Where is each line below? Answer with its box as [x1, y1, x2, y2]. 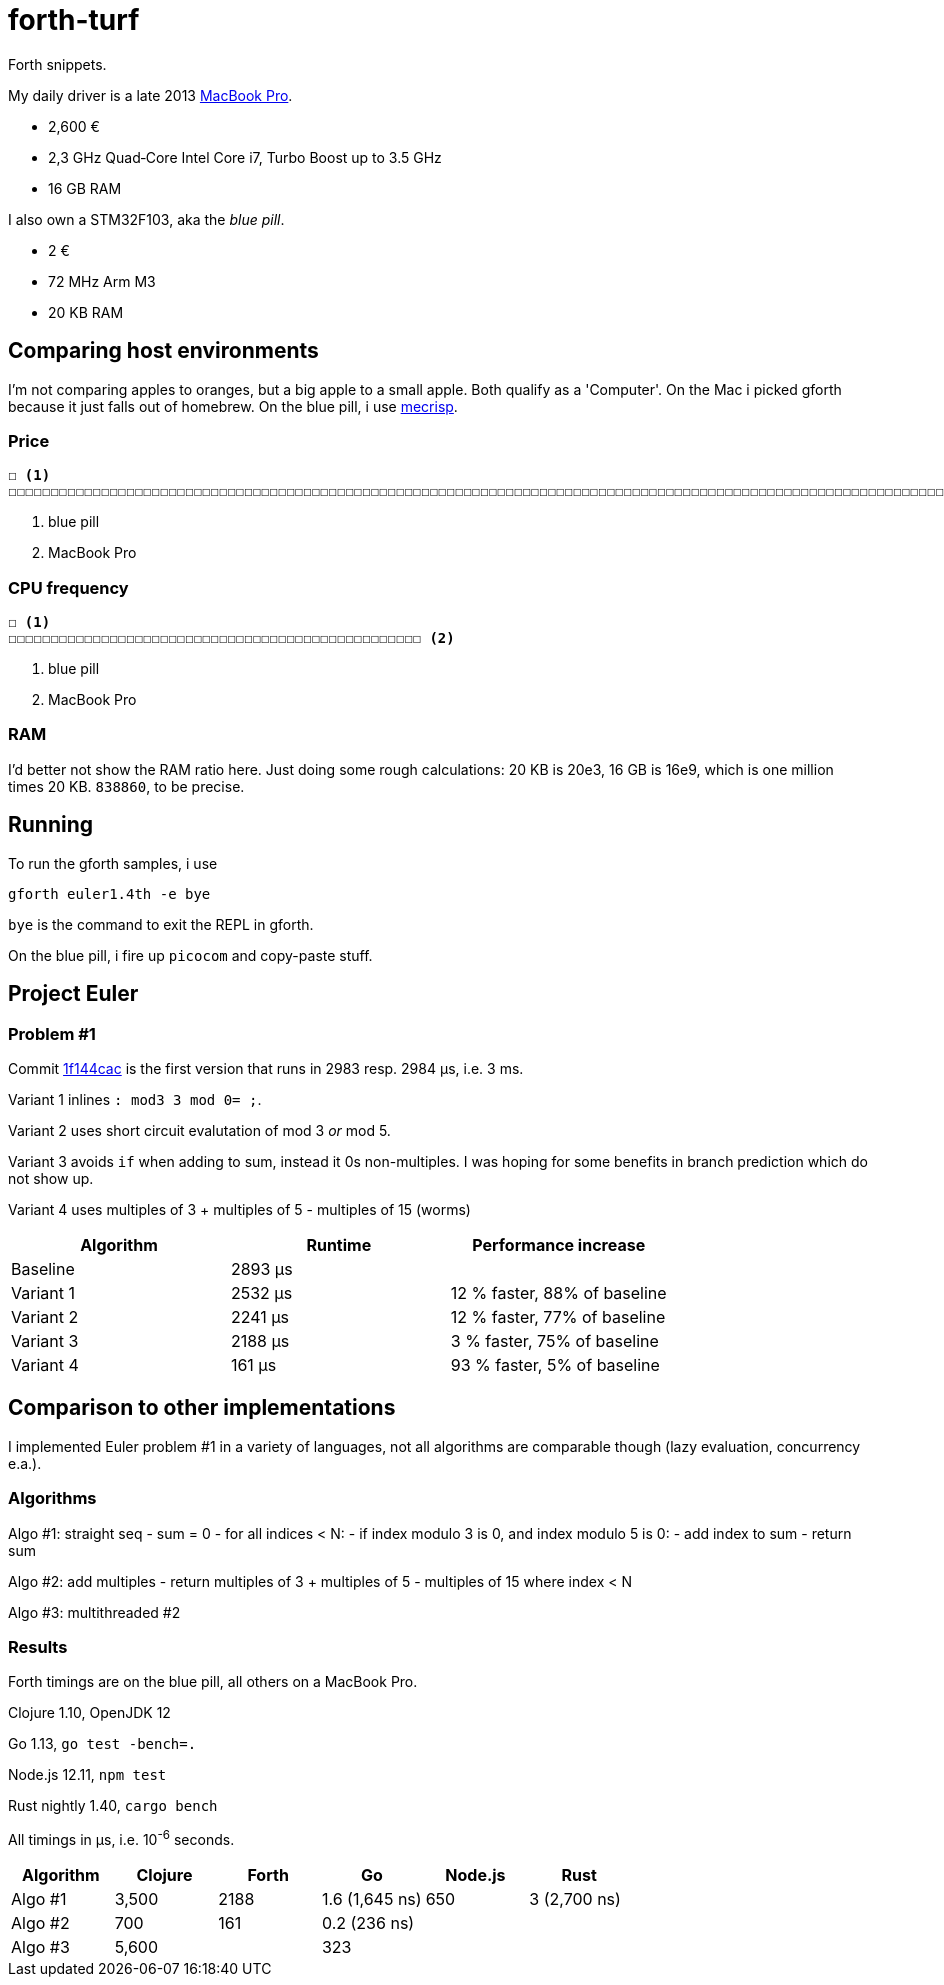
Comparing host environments [8, 338, 319, 364]
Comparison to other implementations [8, 1395, 396, 1421]
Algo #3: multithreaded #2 [8, 1603, 181, 1621]
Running [8, 812, 94, 838]
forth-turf [8, 3, 140, 37]
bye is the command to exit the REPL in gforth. [8, 915, 314, 933]
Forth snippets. [8, 55, 107, 73]
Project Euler [8, 981, 139, 1007]
